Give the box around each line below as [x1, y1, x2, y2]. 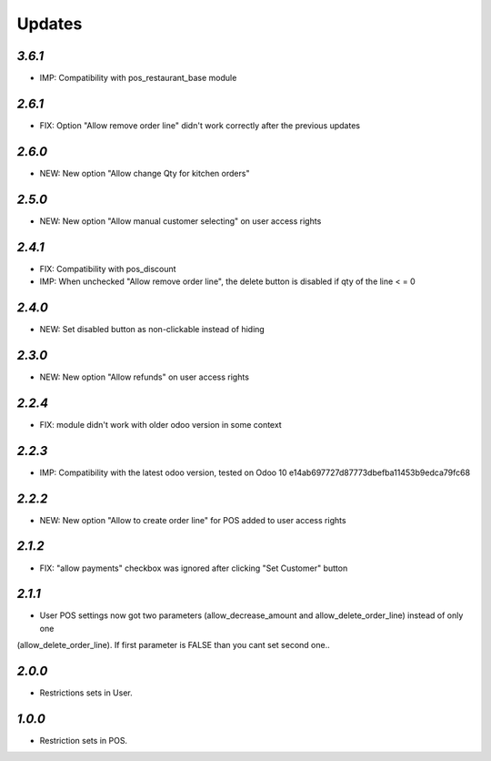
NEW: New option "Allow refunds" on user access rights [39, 371, 250, 382]
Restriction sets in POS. [39, 736, 127, 746]
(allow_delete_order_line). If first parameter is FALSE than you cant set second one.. [16, 640, 331, 651]
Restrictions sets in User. [39, 687, 134, 698]
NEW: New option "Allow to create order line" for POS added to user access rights [39, 514, 346, 525]
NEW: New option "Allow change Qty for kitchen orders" [39, 167, 250, 178]
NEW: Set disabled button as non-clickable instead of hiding [39, 323, 266, 334]
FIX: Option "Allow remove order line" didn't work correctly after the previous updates [39, 119, 361, 131]
